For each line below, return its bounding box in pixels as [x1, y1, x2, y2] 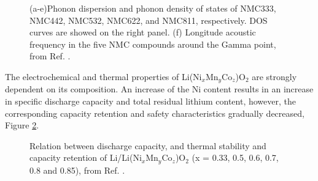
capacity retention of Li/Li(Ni [29, 151, 142, 164]
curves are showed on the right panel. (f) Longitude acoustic [29, 26, 256, 39]
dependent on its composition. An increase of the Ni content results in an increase [5, 83, 314, 95]
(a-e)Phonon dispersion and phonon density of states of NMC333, [29, 2, 276, 14]
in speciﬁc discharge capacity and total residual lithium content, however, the [5, 95, 297, 108]
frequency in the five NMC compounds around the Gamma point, [29, 37, 276, 50]
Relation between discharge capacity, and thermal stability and [29, 139, 266, 152]
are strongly [252, 70, 297, 83]
